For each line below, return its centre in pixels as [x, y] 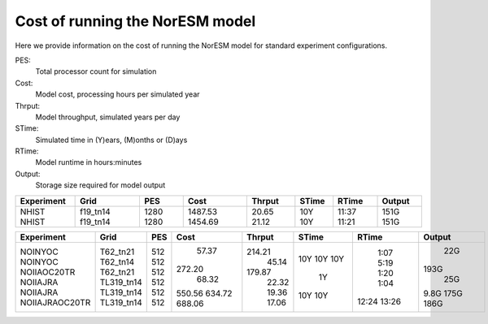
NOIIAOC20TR [48, 272]
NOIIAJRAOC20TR [55, 302]
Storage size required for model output [100, 185]
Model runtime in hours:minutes [89, 162]
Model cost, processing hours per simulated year [118, 94]
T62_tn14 [117, 261]
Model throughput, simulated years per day [108, 117]
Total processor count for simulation [96, 71]
